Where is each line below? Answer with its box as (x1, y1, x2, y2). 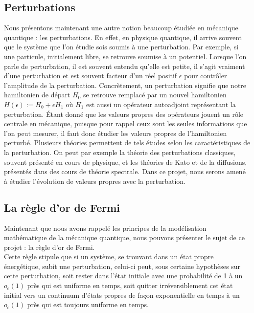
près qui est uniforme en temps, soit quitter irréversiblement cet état (27, 280, 233, 291)
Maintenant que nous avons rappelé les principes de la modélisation (4, 223, 207, 233)
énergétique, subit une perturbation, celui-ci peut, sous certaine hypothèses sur (4, 261, 240, 271)
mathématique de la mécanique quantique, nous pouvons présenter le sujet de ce (4, 232, 245, 243)
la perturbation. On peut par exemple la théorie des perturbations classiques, (4, 147, 236, 157)
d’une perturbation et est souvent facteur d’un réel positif (4, 70, 177, 81)
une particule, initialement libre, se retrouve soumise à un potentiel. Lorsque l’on (4, 51, 247, 61)
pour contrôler (184, 70, 227, 81)
